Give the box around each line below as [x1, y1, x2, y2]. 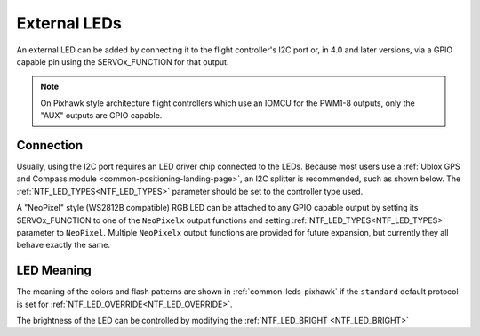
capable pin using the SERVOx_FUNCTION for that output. [16, 56, 229, 67]
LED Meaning [16, 263, 92, 278]
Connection [16, 138, 84, 153]
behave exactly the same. [16, 240, 111, 251]
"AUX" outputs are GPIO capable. [40, 110, 163, 121]
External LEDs [16, 13, 122, 33]
